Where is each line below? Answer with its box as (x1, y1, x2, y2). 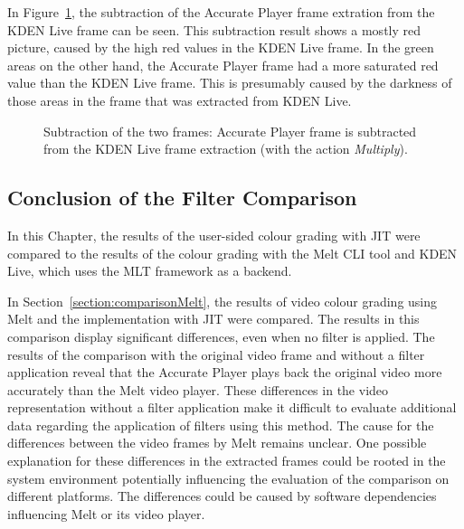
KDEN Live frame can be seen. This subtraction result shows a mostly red (7, 20, 421, 39)
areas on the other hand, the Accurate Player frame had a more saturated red (7, 55, 439, 74)
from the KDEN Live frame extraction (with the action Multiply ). (43, 139, 408, 158)
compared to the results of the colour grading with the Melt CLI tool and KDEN (7, 243, 458, 262)
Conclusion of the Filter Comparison (7, 184, 357, 212)
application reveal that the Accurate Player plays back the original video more (7, 363, 442, 382)
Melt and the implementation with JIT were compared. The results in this (7, 309, 420, 328)
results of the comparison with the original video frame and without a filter (7, 345, 425, 364)
